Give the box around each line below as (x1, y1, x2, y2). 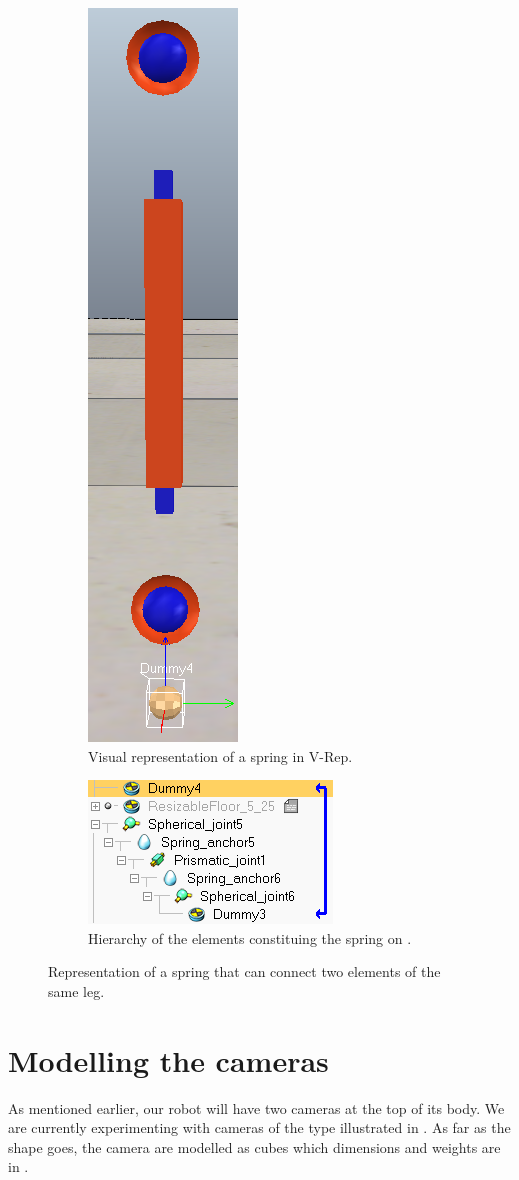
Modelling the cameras (8, 1039, 329, 1080)
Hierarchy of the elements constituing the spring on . (88, 927, 412, 948)
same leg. (48, 980, 105, 1001)
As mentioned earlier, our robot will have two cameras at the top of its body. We (8, 1097, 505, 1118)
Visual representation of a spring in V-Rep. (88, 745, 353, 766)
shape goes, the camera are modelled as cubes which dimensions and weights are (8, 1136, 501, 1157)
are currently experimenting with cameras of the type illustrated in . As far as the (8, 1117, 511, 1138)
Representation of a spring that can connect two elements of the (48, 961, 441, 982)
